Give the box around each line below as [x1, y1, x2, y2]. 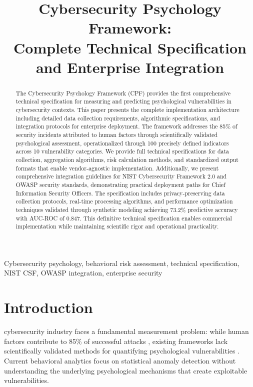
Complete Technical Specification [13, 37, 246, 57]
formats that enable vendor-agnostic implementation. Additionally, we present [15, 163, 219, 172]
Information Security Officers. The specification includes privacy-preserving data [15, 188, 225, 197]
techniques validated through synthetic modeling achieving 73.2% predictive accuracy [15, 205, 238, 213]
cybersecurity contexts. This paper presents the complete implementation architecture [15, 105, 239, 114]
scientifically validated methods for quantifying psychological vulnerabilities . [4, 345, 240, 356]
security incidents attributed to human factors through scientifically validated [15, 130, 218, 139]
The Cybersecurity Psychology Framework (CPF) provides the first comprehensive [15, 88, 231, 97]
